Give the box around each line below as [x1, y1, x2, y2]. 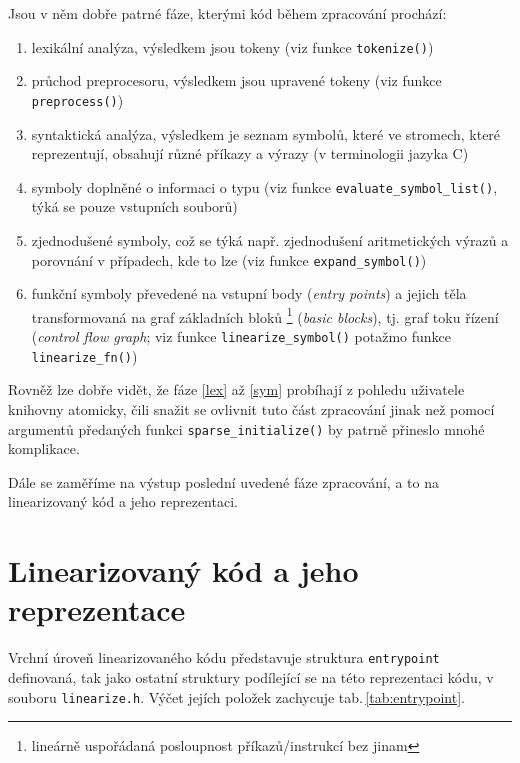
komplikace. [8, 438, 80, 459]
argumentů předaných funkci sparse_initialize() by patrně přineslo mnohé [8, 418, 485, 439]
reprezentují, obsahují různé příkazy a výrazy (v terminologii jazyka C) [31, 143, 469, 164]
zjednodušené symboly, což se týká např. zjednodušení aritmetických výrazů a [31, 229, 509, 250]
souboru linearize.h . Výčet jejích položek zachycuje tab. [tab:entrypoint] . [8, 686, 465, 707]
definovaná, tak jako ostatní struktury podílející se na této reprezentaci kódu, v [8, 666, 494, 687]
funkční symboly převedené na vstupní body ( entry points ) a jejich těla [31, 283, 467, 304]
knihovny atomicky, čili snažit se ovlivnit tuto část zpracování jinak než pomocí [8, 398, 495, 419]
